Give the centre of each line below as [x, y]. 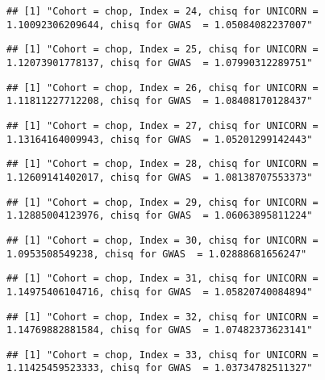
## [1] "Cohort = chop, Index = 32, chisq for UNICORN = [162, 317]
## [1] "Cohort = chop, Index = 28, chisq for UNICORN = [162, 164]
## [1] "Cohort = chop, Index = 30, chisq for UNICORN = [162, 240]
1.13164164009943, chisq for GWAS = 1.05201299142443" [160, 139]
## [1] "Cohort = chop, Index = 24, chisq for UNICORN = [162, 11]
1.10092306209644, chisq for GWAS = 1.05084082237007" [160, 25]
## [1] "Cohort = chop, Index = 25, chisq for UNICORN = [162, 50]
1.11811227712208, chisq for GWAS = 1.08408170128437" [160, 101]
